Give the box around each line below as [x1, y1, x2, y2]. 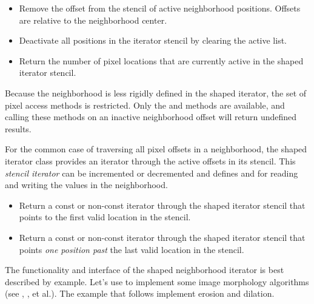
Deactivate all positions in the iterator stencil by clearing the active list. [19, 34, 287, 47]
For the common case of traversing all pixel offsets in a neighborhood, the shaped [5, 143, 307, 155]
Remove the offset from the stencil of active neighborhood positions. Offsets [19, 2, 301, 14]
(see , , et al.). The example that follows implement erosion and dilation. [5, 287, 275, 300]
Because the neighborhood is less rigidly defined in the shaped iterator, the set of [5, 86, 307, 99]
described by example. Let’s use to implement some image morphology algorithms [5, 275, 309, 288]
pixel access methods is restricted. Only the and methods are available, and [5, 98, 285, 111]
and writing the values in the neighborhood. [5, 178, 168, 191]
